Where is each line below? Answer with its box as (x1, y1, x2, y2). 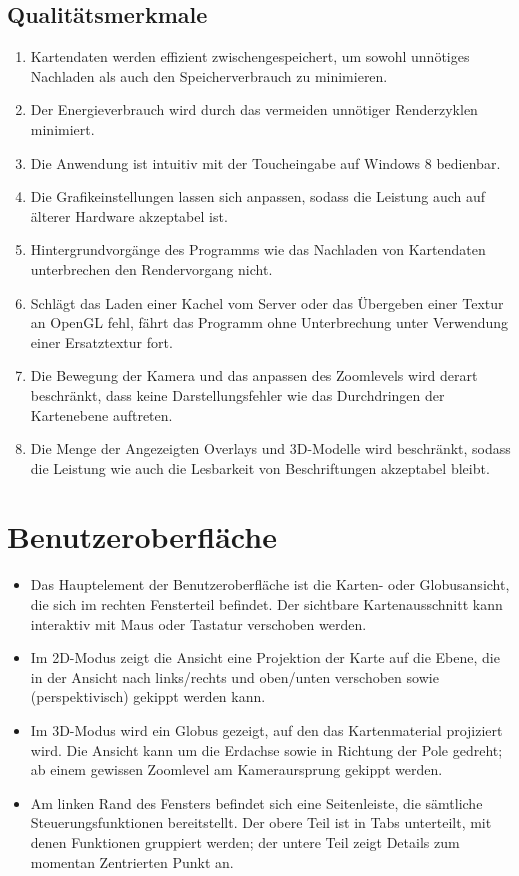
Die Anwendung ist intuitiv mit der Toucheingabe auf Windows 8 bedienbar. (30, 152, 501, 173)
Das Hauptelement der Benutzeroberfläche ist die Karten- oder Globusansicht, (30, 574, 510, 595)
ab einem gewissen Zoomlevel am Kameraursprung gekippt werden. (30, 759, 443, 780)
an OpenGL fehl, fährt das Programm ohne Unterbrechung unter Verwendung (30, 312, 509, 333)
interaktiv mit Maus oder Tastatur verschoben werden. (30, 613, 367, 634)
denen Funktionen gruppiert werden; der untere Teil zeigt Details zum (30, 831, 460, 852)
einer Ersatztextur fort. (30, 331, 173, 352)
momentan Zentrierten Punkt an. (30, 851, 234, 872)
